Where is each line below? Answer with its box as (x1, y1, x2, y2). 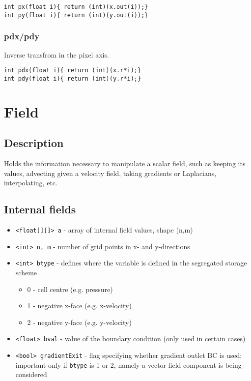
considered (15, 369, 47, 380)
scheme (15, 267, 37, 277)
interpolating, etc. (4, 177, 57, 188)
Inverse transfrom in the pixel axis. (4, 49, 109, 59)
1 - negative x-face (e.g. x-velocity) (27, 300, 132, 311)
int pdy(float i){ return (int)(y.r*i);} (4, 75, 141, 82)
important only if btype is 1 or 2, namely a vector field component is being (15, 359, 242, 370)
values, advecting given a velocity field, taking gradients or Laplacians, (4, 168, 217, 178)
